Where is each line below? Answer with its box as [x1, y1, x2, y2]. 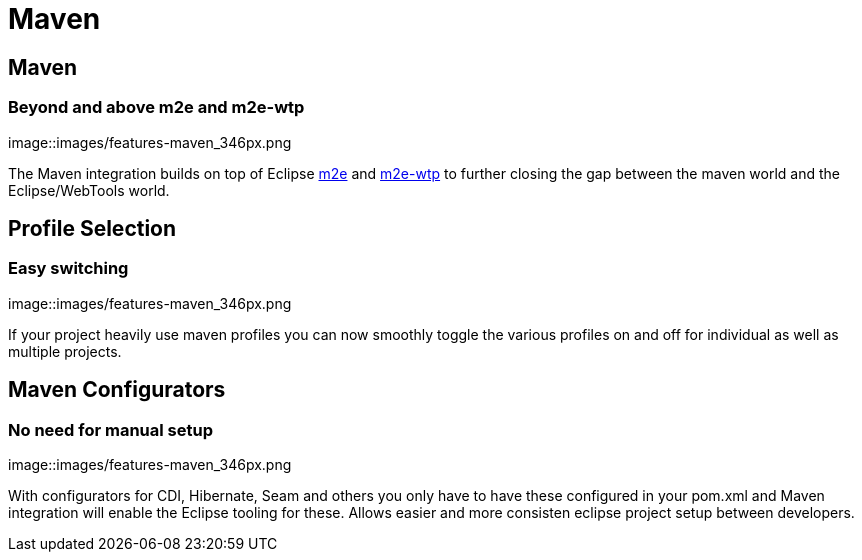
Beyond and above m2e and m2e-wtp [8, 97, 305, 118]
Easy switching [8, 258, 129, 279]
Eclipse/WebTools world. [8, 181, 170, 199]
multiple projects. [8, 342, 122, 360]
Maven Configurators [8, 377, 226, 403]
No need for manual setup [8, 419, 213, 440]
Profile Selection [8, 215, 177, 241]
